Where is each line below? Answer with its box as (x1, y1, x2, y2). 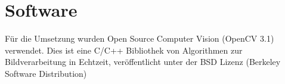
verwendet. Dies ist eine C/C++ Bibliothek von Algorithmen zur (5, 43, 243, 56)
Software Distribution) (5, 67, 87, 79)
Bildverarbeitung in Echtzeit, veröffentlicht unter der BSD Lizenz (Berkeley (5, 55, 281, 68)
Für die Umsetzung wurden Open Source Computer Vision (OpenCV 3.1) (5, 32, 274, 45)
